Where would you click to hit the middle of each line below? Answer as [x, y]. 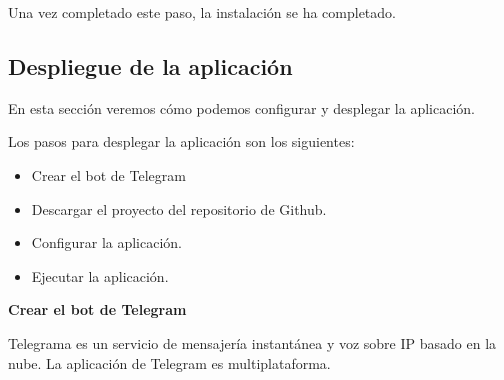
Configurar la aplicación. [107, 242]
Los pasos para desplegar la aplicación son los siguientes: [181, 141]
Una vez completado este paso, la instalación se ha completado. [202, 12]
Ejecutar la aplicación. [100, 275]
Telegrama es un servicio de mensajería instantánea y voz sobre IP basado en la [252, 342]
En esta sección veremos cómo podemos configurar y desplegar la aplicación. [241, 107]
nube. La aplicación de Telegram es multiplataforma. [169, 362]
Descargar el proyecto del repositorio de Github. [179, 208]
